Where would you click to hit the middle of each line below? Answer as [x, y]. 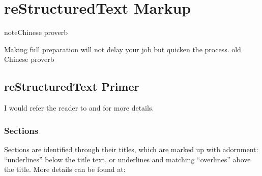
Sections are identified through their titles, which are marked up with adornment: [131, 149]
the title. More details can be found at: [65, 169]
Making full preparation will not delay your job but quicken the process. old [123, 49]
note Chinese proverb [36, 32]
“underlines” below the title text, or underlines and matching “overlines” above [127, 159]
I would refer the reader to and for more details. [79, 108]
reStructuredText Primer [72, 86]
